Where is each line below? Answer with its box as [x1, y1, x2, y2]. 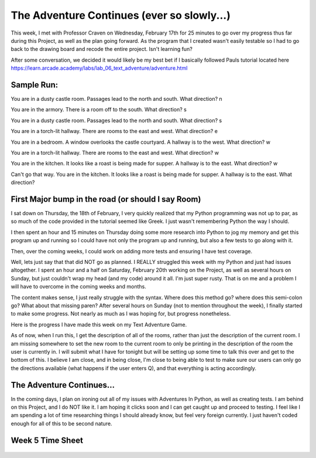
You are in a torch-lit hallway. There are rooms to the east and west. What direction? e [11, 128, 218, 135]
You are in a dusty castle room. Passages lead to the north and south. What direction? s [11, 117, 222, 124]
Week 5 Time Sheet [11, 435, 83, 445]
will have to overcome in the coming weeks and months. [11, 283, 146, 290]
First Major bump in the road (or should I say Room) [11, 194, 201, 204]
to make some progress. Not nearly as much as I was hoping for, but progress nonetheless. [11, 310, 231, 317]
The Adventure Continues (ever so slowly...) [11, 9, 231, 22]
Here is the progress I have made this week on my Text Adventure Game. [11, 321, 187, 328]
